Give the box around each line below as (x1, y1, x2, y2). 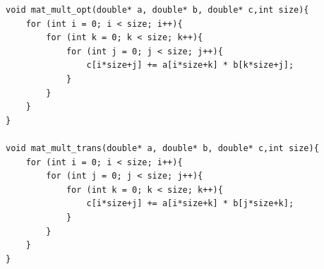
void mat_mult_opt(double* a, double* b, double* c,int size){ (6, 5, 309, 15)
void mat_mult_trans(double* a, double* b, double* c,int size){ (6, 143, 319, 153)
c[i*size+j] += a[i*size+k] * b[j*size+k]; (86, 198, 294, 209)
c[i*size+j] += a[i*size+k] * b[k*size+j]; (86, 60, 294, 71)
